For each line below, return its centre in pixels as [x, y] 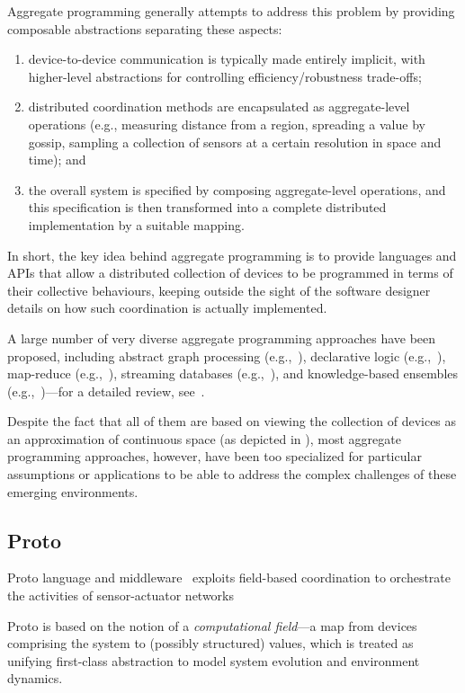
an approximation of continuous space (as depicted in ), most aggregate [204, 438]
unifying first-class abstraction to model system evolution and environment [214, 660]
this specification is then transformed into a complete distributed [207, 207]
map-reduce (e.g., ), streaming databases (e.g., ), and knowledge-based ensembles [233, 373]
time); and [57, 160]
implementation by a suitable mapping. [136, 224]
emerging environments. [73, 491]
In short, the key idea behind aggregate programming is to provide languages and [232, 255]
